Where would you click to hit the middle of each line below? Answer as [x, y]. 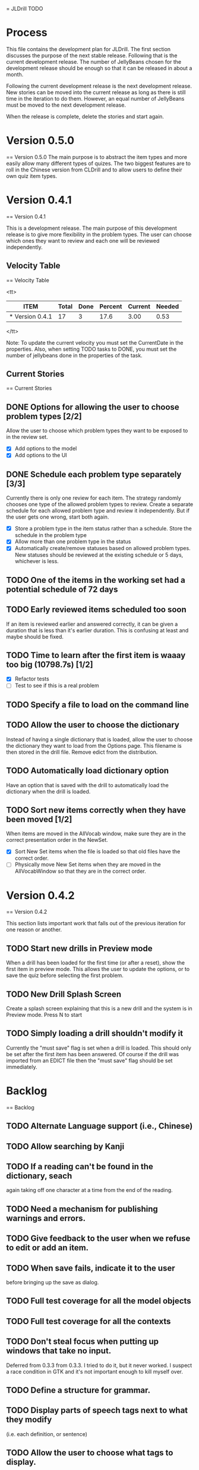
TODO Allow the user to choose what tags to [90, 1453]
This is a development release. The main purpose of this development [91, 228]
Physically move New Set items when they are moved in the [88, 864]
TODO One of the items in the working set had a [96, 580]
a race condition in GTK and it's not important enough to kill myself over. [94, 1371]
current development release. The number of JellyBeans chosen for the [94, 61]
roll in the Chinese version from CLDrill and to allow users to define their [94, 170]
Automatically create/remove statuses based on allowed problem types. [103, 548]
